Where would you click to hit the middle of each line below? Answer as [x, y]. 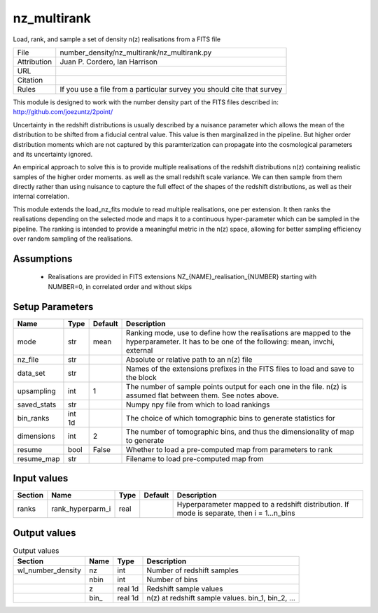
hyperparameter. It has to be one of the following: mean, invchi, [231, 341]
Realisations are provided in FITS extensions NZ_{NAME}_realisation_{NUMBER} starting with [182, 277]
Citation [30, 80]
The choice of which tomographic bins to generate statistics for [231, 418]
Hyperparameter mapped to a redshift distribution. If [263, 505]
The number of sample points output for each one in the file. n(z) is [237, 386]
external [140, 350]
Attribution [35, 62]
